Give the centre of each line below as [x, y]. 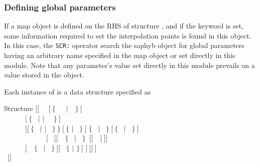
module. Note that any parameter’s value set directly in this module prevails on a [129, 65]
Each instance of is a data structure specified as [77, 91]
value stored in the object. [44, 75]
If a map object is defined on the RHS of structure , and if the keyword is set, [124, 26]
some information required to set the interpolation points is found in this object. [128, 35]
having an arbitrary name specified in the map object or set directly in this [120, 55]
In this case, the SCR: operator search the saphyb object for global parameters [124, 45]
